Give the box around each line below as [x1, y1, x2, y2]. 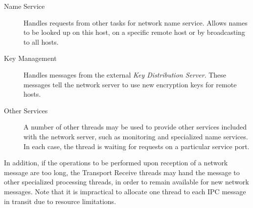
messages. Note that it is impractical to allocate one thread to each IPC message [4, 186, 246, 196]
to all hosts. [23, 36, 59, 47]
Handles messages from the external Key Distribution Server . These [23, 69, 227, 79]
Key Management [4, 53, 57, 63]
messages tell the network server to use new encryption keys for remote [23, 79, 237, 89]
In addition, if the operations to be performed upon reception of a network [4, 157, 228, 168]
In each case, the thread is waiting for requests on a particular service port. [23, 141, 250, 151]
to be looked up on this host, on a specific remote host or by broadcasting [23, 27, 245, 37]
